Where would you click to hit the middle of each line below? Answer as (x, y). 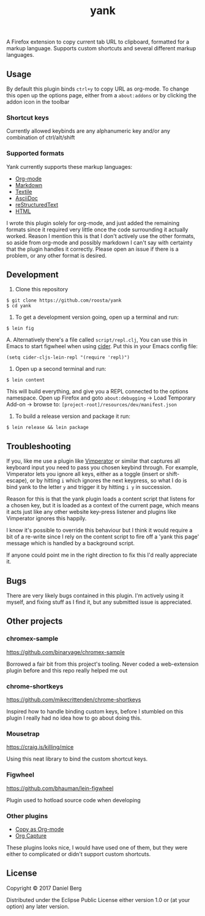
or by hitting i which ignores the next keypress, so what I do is (108, 480)
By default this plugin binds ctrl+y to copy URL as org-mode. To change (98, 89)
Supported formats (35, 154)
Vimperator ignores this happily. (47, 518)
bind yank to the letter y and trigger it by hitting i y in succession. (89, 487)
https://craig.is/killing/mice (40, 747)
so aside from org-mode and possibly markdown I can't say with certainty (99, 242)
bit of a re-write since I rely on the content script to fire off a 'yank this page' (103, 537)
